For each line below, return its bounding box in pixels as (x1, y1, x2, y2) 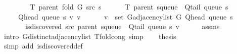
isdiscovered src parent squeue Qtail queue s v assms (25, 21, 220, 31)
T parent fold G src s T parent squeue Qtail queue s (30, 1, 228, 11)
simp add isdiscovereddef (4, 40, 83, 51)
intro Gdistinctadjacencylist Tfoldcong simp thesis (4, 30, 176, 41)
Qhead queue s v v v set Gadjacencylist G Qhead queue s (18, 11, 233, 21)
